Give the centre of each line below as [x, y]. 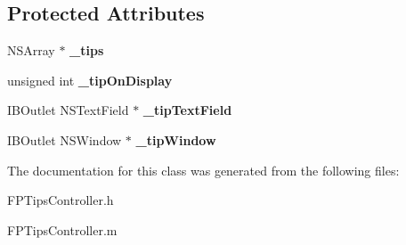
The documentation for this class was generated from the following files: [203, 170]
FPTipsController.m [62, 229]
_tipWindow [176, 139]
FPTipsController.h [61, 200]
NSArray [31, 50]
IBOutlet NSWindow [65, 139]
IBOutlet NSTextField [68, 110]
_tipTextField [187, 110]
